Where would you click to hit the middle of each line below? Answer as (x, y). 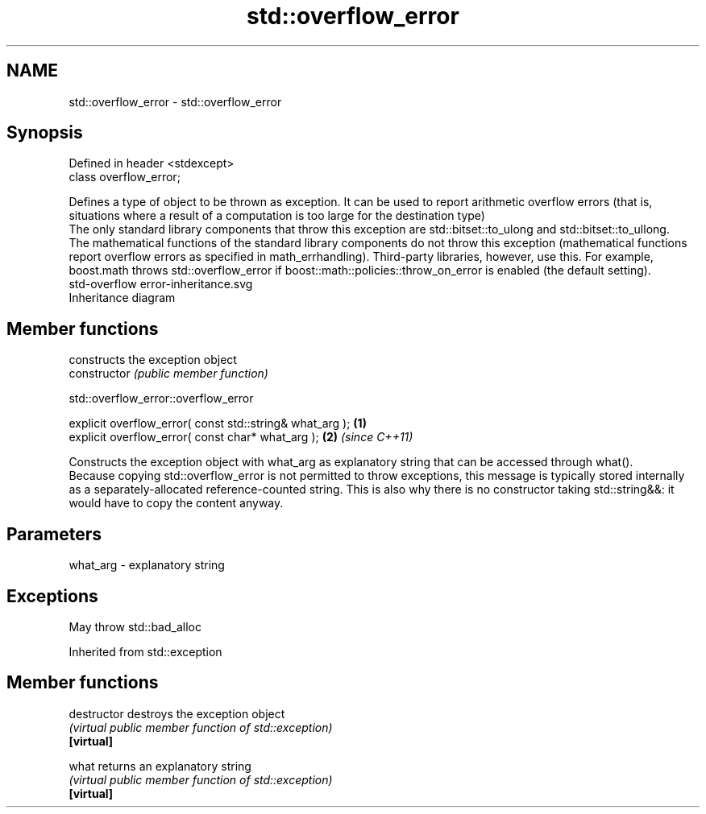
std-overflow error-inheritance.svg (161, 284)
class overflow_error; (125, 177)
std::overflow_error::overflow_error (161, 399)
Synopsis (45, 133)
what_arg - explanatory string (147, 565)
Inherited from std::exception (145, 651)
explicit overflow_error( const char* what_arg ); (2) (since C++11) (241, 437)
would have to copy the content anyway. (176, 503)
